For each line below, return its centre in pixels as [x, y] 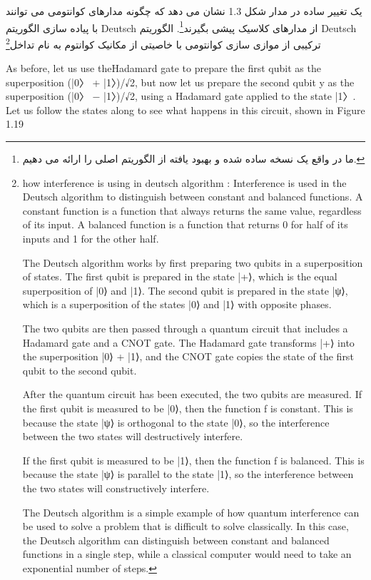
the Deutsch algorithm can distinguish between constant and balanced [176, 540]
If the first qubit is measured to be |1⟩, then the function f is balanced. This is [193, 460]
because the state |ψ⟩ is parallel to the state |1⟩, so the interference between [188, 474]
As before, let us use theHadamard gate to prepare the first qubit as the [163, 68]
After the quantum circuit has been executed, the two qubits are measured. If [192, 394]
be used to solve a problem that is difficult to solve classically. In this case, [185, 526]
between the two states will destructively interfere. [133, 436]
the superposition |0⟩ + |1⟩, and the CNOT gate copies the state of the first [188, 356]
